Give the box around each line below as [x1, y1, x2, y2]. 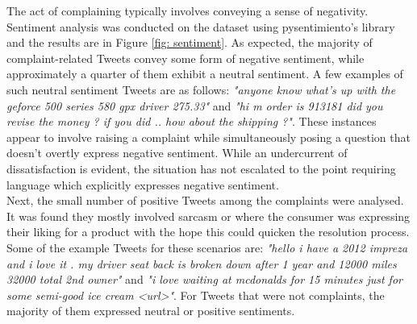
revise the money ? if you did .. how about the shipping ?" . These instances [6, 113, 377, 130]
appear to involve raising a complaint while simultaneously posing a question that [6, 128, 411, 145]
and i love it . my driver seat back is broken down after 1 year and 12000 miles [6, 255, 397, 272]
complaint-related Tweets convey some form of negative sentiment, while [6, 49, 365, 66]
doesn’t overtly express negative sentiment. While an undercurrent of [6, 144, 348, 161]
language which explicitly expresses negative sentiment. [6, 176, 279, 193]
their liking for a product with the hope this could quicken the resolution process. [6, 223, 410, 240]
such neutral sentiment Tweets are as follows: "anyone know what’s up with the [6, 81, 396, 98]
